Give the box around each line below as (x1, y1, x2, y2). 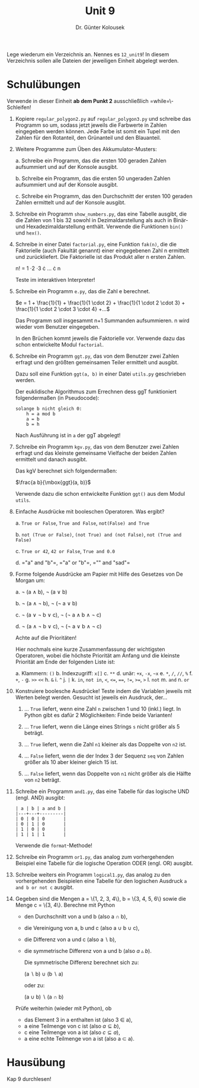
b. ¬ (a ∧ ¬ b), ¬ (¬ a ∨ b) (15, 599, 78, 606)
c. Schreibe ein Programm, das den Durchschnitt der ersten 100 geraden (15, 192, 193, 200)
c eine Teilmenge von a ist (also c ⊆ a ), (24, 1029, 120, 1036)
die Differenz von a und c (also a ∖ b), (24, 936, 117, 943)
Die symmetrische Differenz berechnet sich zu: (24, 958, 139, 966)
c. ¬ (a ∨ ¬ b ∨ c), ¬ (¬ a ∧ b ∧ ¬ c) (15, 611, 102, 618)
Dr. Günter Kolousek (75, 24, 125, 31)
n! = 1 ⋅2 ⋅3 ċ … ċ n (15, 265, 61, 272)
